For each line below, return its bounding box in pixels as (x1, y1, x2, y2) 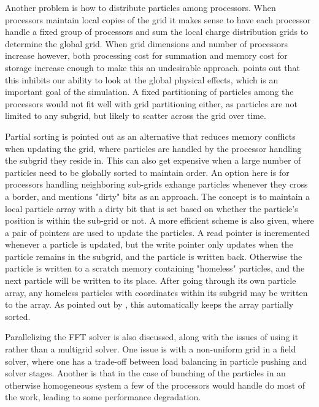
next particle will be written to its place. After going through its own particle (5, 274, 296, 287)
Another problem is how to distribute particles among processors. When (5, 1, 276, 13)
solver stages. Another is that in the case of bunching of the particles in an (5, 367, 286, 379)
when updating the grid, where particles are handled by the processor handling (5, 142, 302, 154)
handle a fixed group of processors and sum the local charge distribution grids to (5, 25, 309, 38)
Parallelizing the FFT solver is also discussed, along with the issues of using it (5, 330, 299, 343)
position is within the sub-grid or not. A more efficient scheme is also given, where (5, 214, 314, 227)
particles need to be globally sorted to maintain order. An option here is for (5, 165, 290, 178)
